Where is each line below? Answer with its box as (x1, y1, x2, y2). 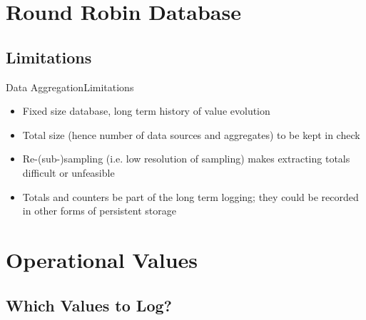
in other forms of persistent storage (22, 203, 176, 218)
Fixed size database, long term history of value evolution (22, 103, 270, 118)
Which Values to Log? (6, 294, 172, 316)
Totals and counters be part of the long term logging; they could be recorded (22, 189, 359, 204)
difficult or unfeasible (22, 165, 115, 180)
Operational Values (6, 244, 198, 274)
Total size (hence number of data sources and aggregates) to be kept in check (22, 127, 360, 142)
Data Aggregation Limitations (6, 79, 134, 94)
